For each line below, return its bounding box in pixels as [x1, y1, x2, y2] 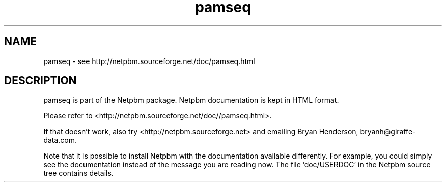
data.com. [43, 136, 77, 145]
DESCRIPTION [4, 74, 77, 87]
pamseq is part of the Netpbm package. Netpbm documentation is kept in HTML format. [43, 96, 339, 105]
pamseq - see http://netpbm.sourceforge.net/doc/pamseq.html [43, 56, 255, 66]
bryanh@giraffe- [360, 127, 416, 136]
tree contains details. [43, 169, 114, 178]
